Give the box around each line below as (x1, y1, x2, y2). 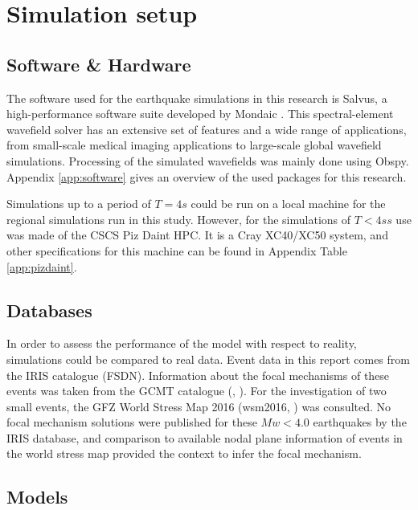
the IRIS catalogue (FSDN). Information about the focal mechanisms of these (6, 366, 390, 383)
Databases (6, 297, 92, 322)
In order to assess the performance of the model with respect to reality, (6, 335, 357, 352)
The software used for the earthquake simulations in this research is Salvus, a (6, 89, 387, 106)
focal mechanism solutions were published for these (6, 414, 257, 430)
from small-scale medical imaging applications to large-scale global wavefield (6, 137, 382, 153)
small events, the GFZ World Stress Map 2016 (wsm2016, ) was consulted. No (6, 398, 391, 414)
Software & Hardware (6, 51, 191, 76)
